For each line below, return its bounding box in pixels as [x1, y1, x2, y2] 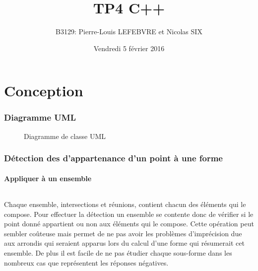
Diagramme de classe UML [24, 131, 106, 141]
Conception [4, 80, 83, 101]
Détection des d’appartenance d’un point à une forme [4, 152, 223, 164]
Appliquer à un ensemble [4, 173, 92, 183]
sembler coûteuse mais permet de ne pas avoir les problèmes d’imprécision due [4, 228, 242, 238]
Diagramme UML [4, 111, 76, 124]
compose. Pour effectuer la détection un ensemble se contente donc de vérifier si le [4, 208, 254, 219]
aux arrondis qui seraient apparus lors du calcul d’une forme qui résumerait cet [4, 238, 245, 248]
